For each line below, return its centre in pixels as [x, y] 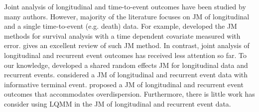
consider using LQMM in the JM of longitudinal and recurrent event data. [118, 103]
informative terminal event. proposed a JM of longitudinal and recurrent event [124, 84]
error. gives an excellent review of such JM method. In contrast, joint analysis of [127, 45]
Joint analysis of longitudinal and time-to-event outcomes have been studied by [125, 6]
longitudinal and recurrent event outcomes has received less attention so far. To [126, 55]
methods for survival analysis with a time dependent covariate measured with [122, 35]
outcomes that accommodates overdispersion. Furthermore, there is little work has [129, 94]
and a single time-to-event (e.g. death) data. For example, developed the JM [121, 26]
